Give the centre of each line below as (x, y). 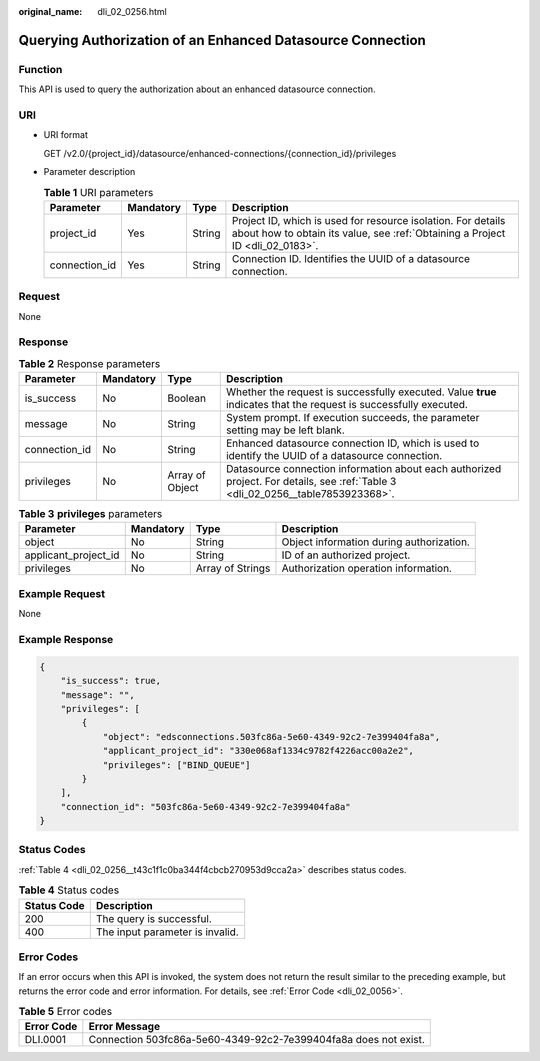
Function (40, 69)
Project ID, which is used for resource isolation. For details (368, 220)
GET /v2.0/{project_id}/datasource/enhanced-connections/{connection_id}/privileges (220, 153)
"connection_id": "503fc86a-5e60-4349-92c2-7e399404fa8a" (205, 806)
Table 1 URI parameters (98, 192)
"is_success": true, (111, 681)
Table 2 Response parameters (89, 363)
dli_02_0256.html (132, 11)
